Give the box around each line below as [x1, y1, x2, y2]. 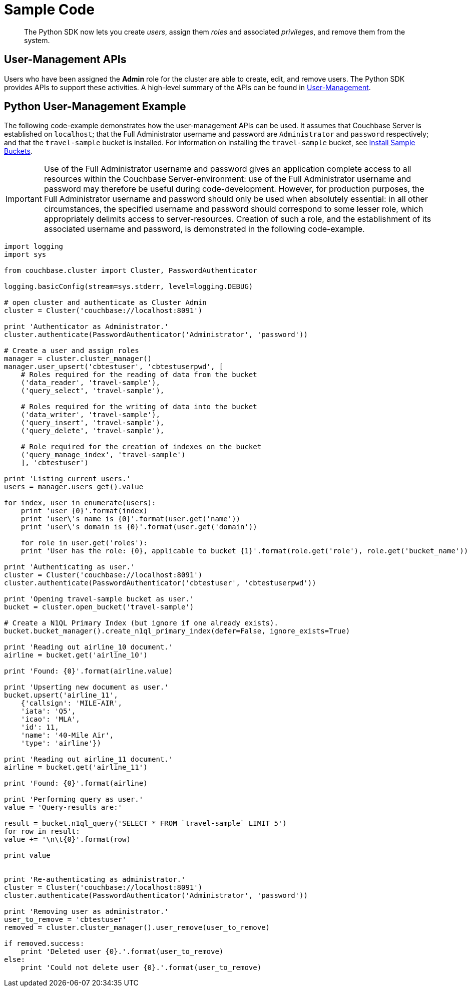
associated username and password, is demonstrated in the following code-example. [44, 224, 365, 234]
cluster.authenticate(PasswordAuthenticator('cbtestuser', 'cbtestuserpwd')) [4, 579, 316, 587]
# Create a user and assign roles [4, 347, 139, 355]
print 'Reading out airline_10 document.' [4, 643, 173, 651]
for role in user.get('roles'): [21, 539, 148, 547]
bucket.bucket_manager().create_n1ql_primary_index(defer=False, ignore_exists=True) [4, 627, 350, 635]
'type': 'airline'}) [21, 739, 101, 748]
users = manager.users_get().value [4, 483, 144, 491]
